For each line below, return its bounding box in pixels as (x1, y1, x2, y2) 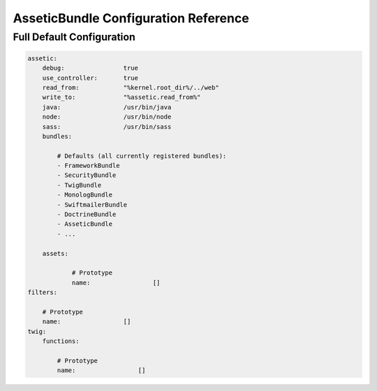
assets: (42, 250, 69, 257)
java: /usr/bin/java (42, 103, 172, 111)
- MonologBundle (57, 191, 113, 199)
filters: (27, 289, 58, 296)
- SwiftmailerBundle (57, 201, 128, 208)
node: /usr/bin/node (42, 113, 172, 121)
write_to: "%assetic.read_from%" (42, 93, 201, 101)
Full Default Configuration (13, 31, 135, 43)
